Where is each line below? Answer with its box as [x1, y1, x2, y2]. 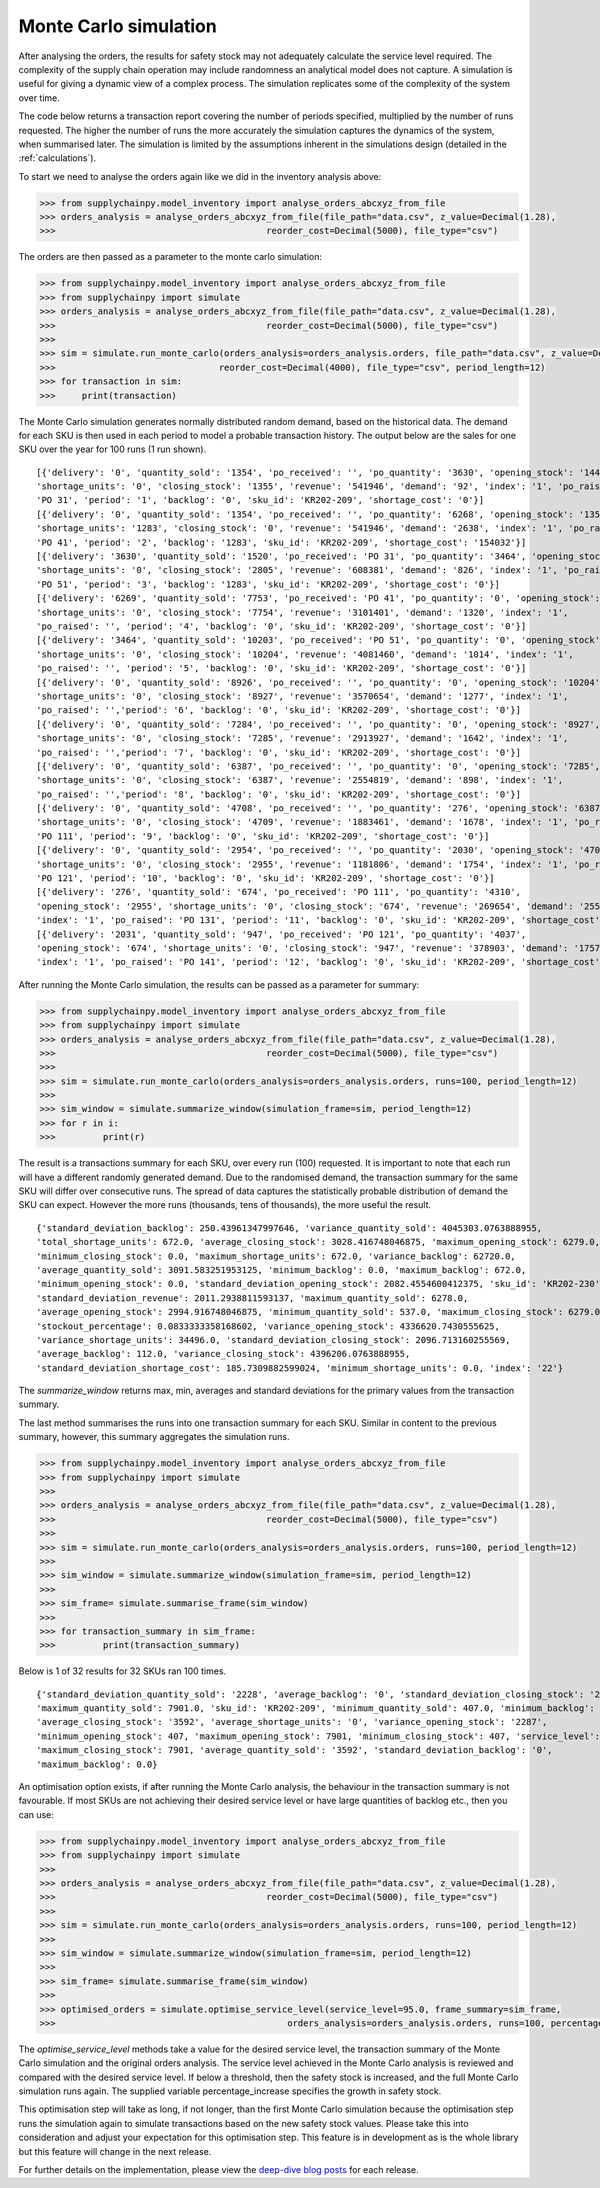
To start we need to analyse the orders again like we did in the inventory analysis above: [18, 170, 382, 182]
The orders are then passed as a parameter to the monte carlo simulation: [18, 251, 323, 263]
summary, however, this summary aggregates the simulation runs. [18, 1431, 290, 1443]
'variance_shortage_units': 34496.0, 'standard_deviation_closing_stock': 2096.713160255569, [36, 1334, 511, 1345]
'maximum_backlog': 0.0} [36, 1758, 158, 1770]
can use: [18, 1808, 55, 1820]
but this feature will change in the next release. [18, 2145, 212, 2157]
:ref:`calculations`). [18, 152, 97, 164]
